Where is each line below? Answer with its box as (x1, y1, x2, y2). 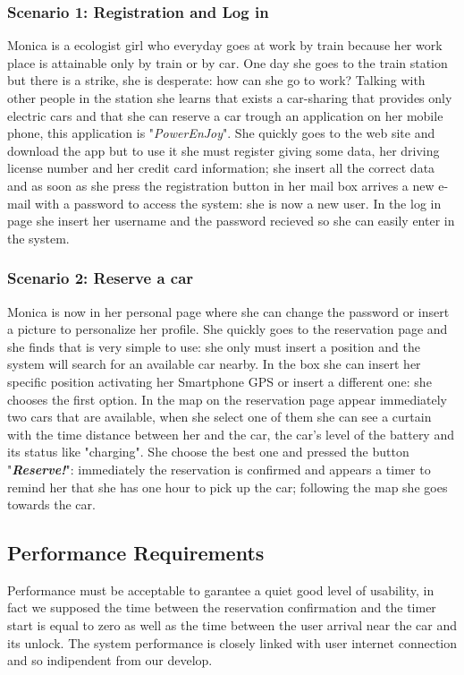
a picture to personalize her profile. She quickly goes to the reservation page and (7, 320, 448, 338)
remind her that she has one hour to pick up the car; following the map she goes (7, 477, 448, 496)
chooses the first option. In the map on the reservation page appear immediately (7, 389, 448, 408)
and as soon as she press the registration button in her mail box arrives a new (7, 175, 434, 194)
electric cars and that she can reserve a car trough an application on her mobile (7, 106, 443, 124)
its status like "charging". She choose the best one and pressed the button (7, 442, 409, 461)
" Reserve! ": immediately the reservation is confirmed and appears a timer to (7, 459, 431, 478)
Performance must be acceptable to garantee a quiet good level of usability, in (7, 580, 434, 599)
